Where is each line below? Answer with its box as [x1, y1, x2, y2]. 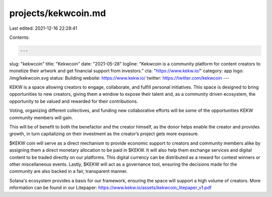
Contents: [9, 34, 30, 40]
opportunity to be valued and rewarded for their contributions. [9, 98, 139, 104]
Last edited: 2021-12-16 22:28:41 [9, 25, 78, 31]
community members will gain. [9, 114, 73, 120]
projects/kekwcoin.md [9, 8, 106, 19]
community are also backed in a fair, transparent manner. [9, 168, 128, 174]
